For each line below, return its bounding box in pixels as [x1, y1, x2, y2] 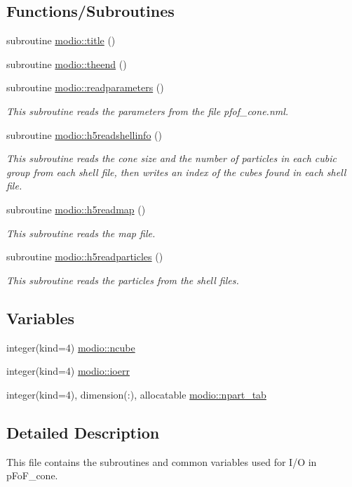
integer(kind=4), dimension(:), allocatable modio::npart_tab [6, 387, 266, 401]
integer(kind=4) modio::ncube [6, 340, 135, 354]
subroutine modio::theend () [6, 56, 127, 71]
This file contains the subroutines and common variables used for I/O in [6, 454, 317, 469]
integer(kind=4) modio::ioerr [6, 363, 130, 378]
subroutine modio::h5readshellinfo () [6, 127, 162, 142]
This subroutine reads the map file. [6, 225, 156, 240]
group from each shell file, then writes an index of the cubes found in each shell [6, 164, 346, 179]
